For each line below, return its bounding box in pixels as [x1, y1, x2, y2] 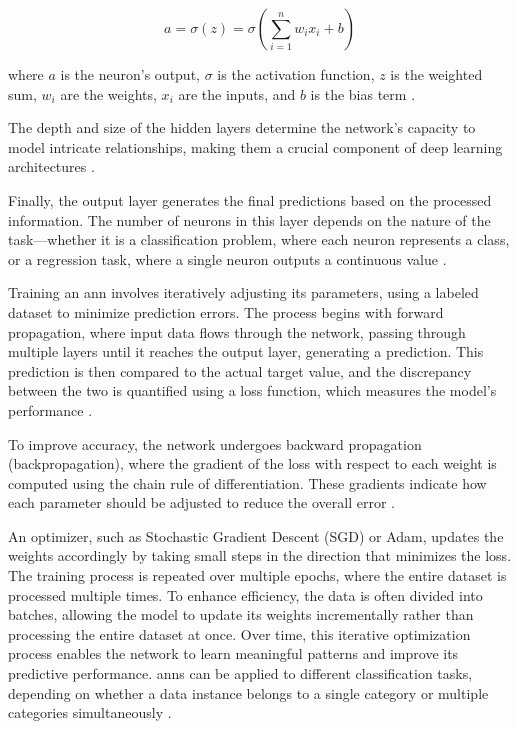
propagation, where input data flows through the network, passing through [8, 321, 466, 342]
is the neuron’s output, [60, 64, 200, 84]
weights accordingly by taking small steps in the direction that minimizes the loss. [8, 545, 512, 566]
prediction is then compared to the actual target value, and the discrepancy [8, 360, 472, 381]
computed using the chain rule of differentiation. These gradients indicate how [8, 472, 487, 493]
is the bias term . [310, 83, 416, 104]
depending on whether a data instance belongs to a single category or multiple [8, 682, 489, 703]
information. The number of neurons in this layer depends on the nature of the [8, 209, 491, 230]
